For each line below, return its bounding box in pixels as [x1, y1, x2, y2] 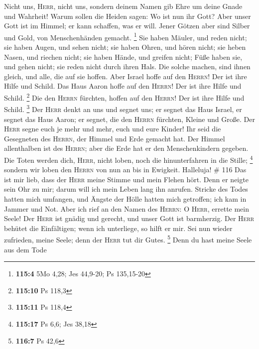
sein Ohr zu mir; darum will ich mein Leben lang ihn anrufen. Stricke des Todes [4, 184, 248, 194]
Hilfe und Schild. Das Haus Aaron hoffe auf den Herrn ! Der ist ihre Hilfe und [4, 81, 242, 91]
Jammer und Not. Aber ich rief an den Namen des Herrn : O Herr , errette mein [4, 203, 250, 214]
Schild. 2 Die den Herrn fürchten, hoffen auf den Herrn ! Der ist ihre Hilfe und [4, 91, 245, 103]
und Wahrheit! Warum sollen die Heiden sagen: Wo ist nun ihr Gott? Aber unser [4, 10, 251, 21]
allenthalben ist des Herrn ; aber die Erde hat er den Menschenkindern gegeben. [4, 143, 249, 153]
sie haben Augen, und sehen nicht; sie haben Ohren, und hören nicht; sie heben [4, 42, 246, 52]
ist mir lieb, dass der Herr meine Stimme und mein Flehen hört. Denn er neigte [4, 174, 249, 184]
